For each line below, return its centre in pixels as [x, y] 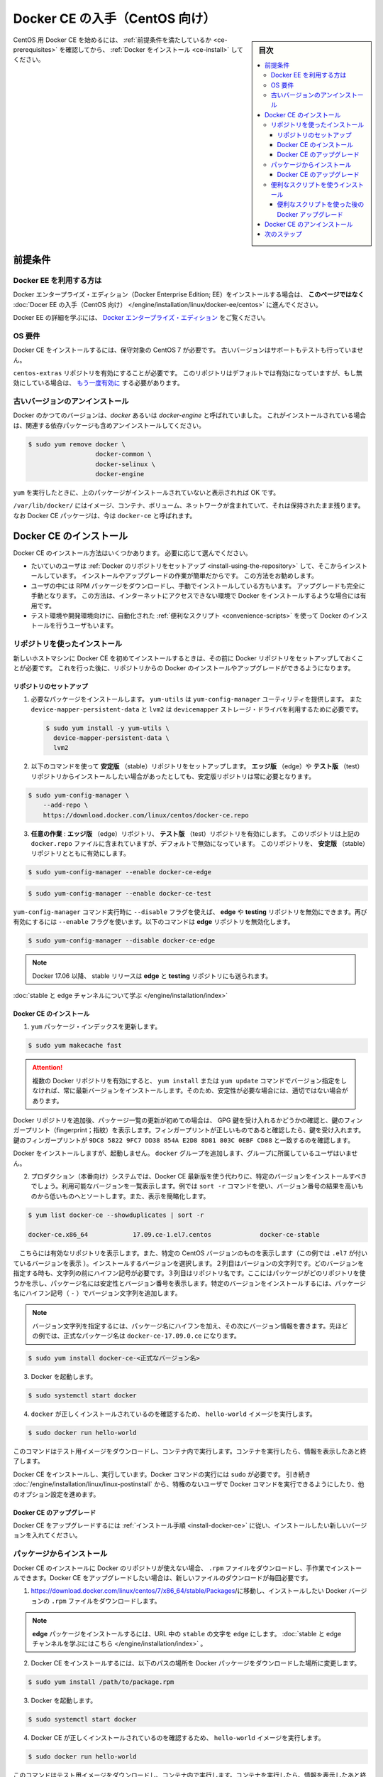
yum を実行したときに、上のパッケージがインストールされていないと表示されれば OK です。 [146, 492]
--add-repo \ [66, 805]
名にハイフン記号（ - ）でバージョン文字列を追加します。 [97, 1293]
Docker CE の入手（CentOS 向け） [115, 18]
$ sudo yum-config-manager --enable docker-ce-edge [120, 872]
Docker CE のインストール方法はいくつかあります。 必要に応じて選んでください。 [132, 553]
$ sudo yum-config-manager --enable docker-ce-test [120, 893]
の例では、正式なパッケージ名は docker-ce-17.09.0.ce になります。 [136, 1336]
